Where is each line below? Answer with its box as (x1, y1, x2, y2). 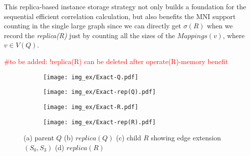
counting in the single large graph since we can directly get (4, 21, 181, 31)
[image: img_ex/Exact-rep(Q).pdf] (43, 89, 156, 96)
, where (222, 30, 245, 40)
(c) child (116, 133, 141, 143)
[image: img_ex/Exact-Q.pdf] (43, 73, 139, 81)
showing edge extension (151, 133, 221, 143)
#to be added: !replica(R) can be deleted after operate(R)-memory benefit (4, 56, 228, 66)
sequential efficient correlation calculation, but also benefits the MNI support (4, 11, 236, 21)
